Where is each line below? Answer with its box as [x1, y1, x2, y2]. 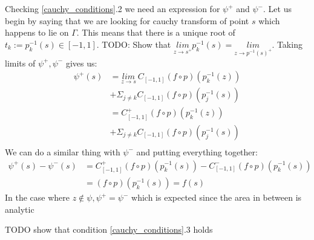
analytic [5, 203, 34, 215]
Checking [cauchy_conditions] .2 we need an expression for [5, 2, 220, 15]
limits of [5, 56, 36, 69]
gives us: [65, 56, 97, 69]
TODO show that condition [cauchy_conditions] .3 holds [5, 223, 213, 236]
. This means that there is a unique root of [76, 26, 235, 39]
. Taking [272, 37, 303, 50]
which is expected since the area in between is [131, 191, 302, 204]
